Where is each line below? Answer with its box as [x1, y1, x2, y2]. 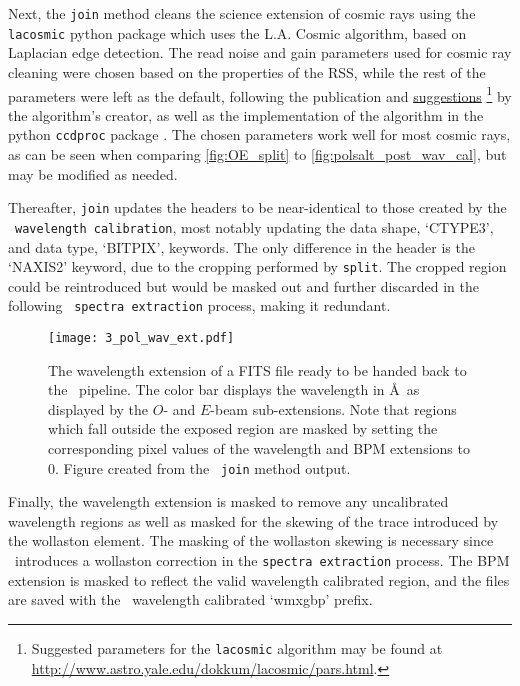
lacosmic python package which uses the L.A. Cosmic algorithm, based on [8, 22, 467, 43]
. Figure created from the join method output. [55, 457, 351, 478]
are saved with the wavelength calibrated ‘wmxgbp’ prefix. [8, 589, 373, 610]
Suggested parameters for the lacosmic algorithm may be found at [31, 637, 443, 658]
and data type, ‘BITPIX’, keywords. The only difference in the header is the [8, 236, 475, 257]
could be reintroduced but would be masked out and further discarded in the [8, 275, 479, 296]
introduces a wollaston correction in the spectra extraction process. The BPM [14, 550, 510, 571]
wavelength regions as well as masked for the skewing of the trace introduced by [8, 510, 499, 531]
